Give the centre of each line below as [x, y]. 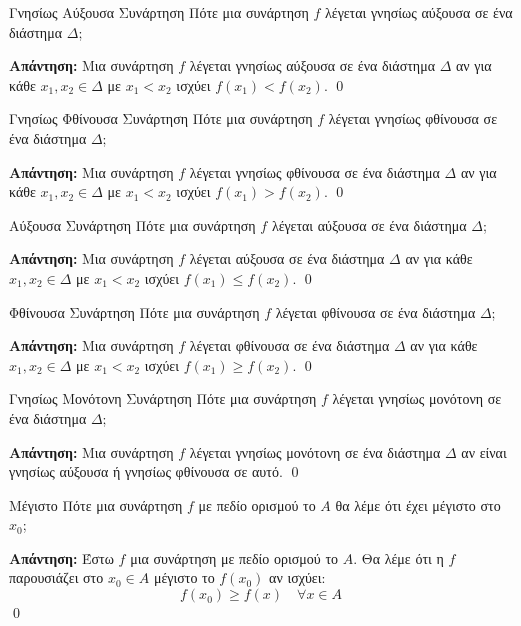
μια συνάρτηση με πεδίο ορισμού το [234, 557]
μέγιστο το [184, 577]
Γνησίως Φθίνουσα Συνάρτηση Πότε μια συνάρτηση [161, 118]
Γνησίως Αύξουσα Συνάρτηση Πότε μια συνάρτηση [159, 12]
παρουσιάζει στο [56, 577]
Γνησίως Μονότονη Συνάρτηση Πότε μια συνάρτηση [163, 398]
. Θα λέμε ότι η [398, 557]
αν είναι [484, 451]
